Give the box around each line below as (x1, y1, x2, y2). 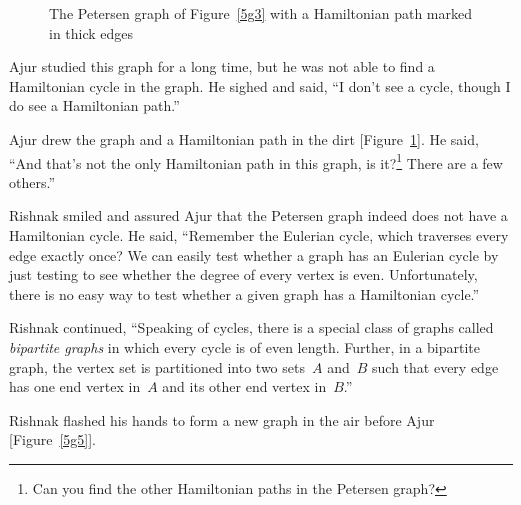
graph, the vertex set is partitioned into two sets (9, 356, 305, 377)
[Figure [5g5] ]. (9, 429, 97, 450)
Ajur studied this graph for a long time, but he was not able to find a (9, 56, 435, 77)
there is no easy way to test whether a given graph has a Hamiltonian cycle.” (9, 283, 480, 304)
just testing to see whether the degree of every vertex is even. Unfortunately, (9, 264, 478, 285)
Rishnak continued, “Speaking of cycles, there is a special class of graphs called (9, 317, 494, 338)
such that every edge (372, 356, 499, 377)
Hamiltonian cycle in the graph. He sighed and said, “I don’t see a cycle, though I (9, 75, 511, 96)
